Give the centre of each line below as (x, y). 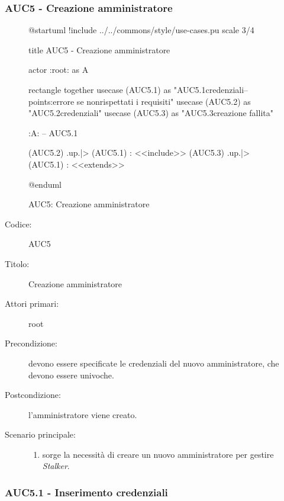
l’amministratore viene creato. (83, 414)
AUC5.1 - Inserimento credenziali (86, 492)
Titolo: (17, 263)
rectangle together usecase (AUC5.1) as (100, 89)
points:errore (51, 101)
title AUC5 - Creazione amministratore (99, 49)
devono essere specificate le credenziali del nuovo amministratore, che (154, 363)
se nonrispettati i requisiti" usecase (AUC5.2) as (164, 101)
